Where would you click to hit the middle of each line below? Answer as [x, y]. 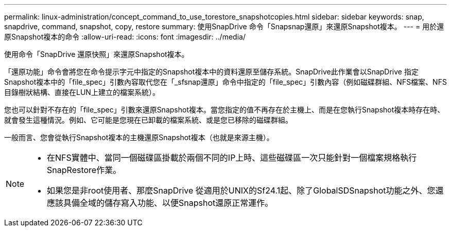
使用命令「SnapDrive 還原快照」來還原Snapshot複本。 [97, 54]
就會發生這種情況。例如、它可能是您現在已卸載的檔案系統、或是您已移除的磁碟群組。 [148, 120]
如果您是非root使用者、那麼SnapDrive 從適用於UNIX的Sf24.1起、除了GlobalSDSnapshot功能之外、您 [241, 190]
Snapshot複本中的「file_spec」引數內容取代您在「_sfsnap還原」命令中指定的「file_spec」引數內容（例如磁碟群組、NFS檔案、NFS [225, 82]
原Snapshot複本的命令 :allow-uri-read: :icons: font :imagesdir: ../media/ [125, 37]
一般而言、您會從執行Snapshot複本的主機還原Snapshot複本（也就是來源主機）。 [139, 137]
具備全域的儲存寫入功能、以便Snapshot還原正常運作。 [168, 203]
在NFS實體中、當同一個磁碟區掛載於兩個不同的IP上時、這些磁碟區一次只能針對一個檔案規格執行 [232, 158]
